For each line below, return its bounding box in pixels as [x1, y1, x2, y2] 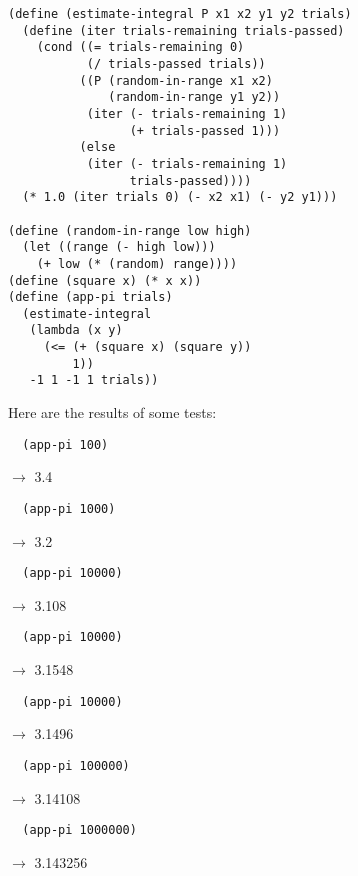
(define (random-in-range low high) [8, 223, 252, 238]
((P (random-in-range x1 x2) [79, 73, 273, 88]
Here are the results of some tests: [8, 402, 217, 423]
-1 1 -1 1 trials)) [29, 373, 159, 388]
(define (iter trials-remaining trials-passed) [22, 23, 345, 38]
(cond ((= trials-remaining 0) [36, 40, 245, 55]
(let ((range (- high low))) [22, 240, 216, 255]
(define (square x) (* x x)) [8, 273, 202, 288]
